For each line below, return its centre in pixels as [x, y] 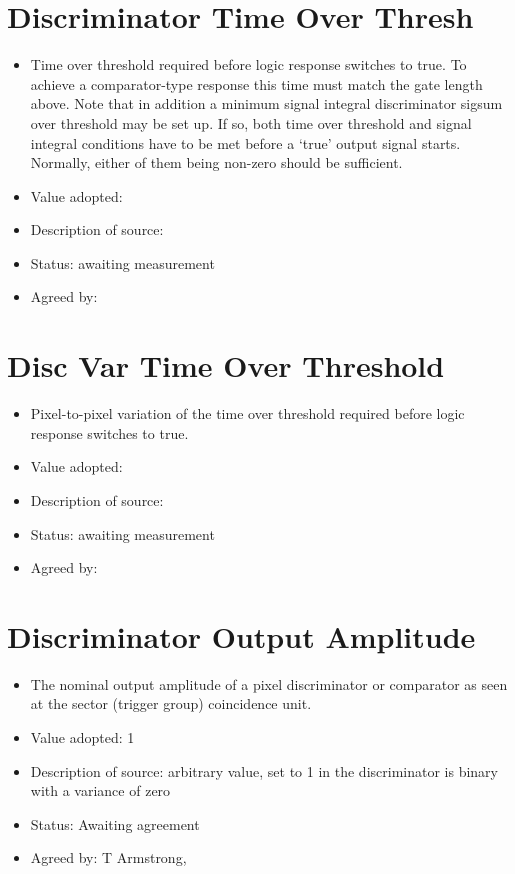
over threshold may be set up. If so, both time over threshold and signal [251, 122]
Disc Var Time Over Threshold [226, 365]
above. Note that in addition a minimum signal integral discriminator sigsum [266, 103]
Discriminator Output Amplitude [241, 635]
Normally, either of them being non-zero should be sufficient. [216, 162]
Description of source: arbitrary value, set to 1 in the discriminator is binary [264, 770]
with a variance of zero [100, 790]
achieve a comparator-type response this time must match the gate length [256, 83]
